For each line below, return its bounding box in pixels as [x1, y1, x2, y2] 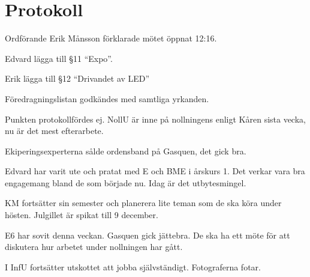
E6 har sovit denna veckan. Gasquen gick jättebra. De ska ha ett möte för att [5, 228, 290, 241]
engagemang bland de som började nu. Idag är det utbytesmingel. [5, 176, 246, 189]
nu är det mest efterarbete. [5, 124, 104, 137]
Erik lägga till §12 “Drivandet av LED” [5, 72, 150, 85]
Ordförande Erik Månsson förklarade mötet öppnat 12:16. [5, 32, 217, 44]
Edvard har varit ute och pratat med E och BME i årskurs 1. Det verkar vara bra [5, 165, 305, 177]
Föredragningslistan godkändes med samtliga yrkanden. [5, 92, 209, 105]
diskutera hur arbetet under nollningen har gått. [5, 240, 183, 253]
